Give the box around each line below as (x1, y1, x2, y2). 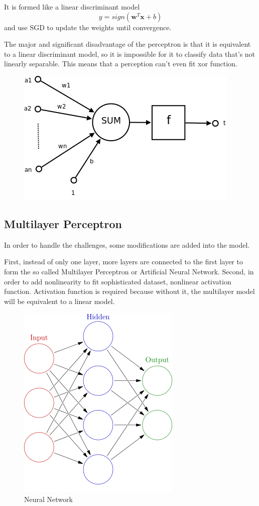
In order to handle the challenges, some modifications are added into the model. (4, 239, 250, 250)
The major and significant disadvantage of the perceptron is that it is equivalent (4, 39, 251, 49)
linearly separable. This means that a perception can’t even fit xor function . (4, 58, 237, 69)
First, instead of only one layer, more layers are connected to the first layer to (4, 256, 243, 267)
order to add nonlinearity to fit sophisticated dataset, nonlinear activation (4, 276, 231, 286)
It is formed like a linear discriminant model (4, 2, 140, 12)
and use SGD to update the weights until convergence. (4, 22, 172, 32)
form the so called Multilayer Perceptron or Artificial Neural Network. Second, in (4, 266, 254, 276)
